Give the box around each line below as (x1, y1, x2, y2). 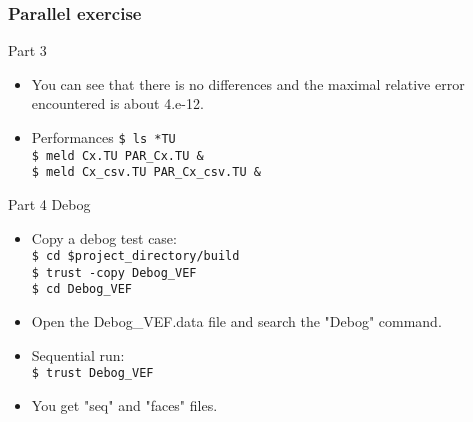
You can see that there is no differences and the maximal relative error (31, 73, 465, 94)
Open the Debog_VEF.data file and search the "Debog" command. (31, 311, 442, 332)
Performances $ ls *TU (31, 127, 176, 147)
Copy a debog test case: (31, 227, 177, 248)
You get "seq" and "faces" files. (31, 394, 218, 415)
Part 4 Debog (8, 193, 91, 214)
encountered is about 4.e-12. (31, 93, 204, 114)
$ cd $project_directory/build (31, 249, 240, 264)
